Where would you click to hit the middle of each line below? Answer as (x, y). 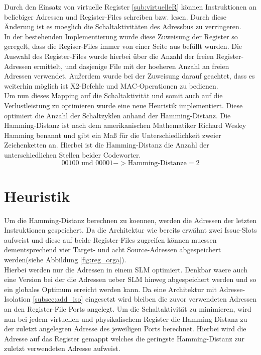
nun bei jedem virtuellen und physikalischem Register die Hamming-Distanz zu (126, 318)
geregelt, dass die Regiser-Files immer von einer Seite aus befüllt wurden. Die (123, 46)
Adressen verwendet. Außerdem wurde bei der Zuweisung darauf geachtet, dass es (129, 76)
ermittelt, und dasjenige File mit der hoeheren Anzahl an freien (132, 66)
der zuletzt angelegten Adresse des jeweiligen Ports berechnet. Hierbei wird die (125, 329)
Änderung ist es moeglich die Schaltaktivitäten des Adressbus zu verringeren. (123, 26)
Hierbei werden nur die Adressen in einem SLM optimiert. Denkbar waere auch (126, 269)
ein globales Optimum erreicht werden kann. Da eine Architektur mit (110, 289)
